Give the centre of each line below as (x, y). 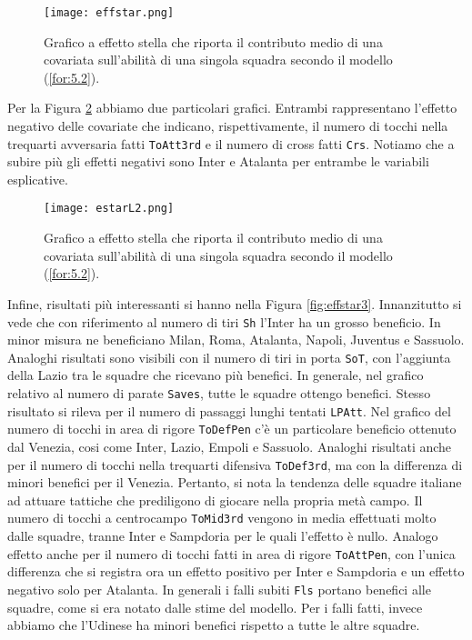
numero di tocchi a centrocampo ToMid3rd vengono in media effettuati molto (222, 518)
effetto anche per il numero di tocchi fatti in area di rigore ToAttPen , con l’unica (231, 553)
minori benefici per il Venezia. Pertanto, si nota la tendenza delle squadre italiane (235, 482)
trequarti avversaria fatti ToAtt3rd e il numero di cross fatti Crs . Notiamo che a (231, 143)
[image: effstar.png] (109, 13)
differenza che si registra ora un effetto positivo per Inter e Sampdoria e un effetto (236, 571)
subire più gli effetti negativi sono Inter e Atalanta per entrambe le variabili (218, 161)
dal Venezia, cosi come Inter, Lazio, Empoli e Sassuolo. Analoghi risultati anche (230, 446)
